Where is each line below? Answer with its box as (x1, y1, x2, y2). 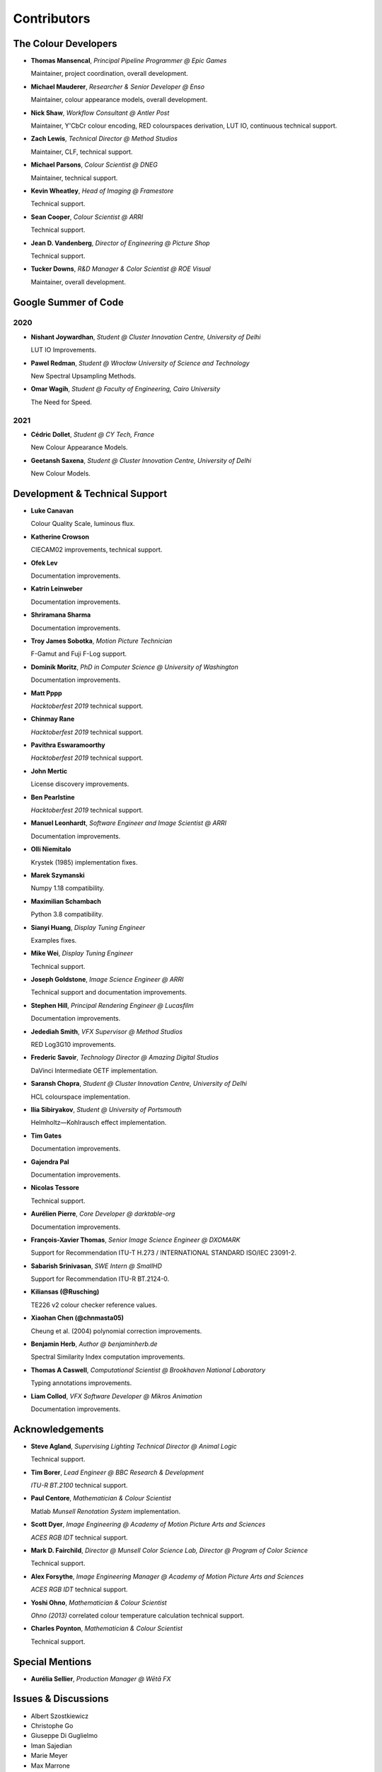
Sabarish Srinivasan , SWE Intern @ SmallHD (30, 1262, 163, 1270)
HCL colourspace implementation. (30, 1092, 130, 1101)
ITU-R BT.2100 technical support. (30, 1481, 128, 1490)
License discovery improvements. (30, 780, 129, 788)
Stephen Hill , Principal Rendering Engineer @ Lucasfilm (30, 1001, 194, 1009)
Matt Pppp (30, 688, 63, 697)
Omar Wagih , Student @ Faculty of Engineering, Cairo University (30, 385, 221, 393)
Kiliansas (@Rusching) (30, 1287, 100, 1296)
